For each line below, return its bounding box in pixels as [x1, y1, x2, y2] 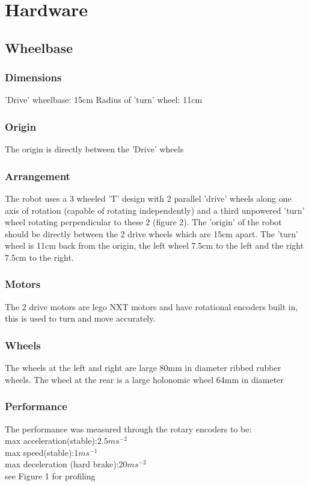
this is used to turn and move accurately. [5, 312, 156, 325]
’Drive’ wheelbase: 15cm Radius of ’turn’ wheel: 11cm [5, 93, 203, 106]
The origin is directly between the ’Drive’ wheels [5, 143, 184, 155]
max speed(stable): [5, 446, 75, 458]
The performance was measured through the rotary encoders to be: [5, 422, 252, 435]
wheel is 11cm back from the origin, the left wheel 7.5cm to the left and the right [5, 239, 304, 252]
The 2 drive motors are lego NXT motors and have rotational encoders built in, [5, 300, 298, 313]
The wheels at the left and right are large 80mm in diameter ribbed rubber [5, 361, 281, 374]
